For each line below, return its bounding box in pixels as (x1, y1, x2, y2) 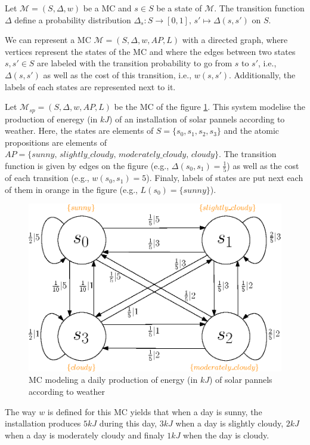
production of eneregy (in (5, 112, 98, 125)
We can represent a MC (5, 33, 91, 46)
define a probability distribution (14, 13, 131, 26)
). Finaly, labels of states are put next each (146, 171, 303, 184)
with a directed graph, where (182, 33, 288, 46)
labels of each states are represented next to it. (5, 80, 176, 93)
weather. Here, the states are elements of (5, 124, 154, 137)
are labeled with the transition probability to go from (37, 57, 232, 69)
